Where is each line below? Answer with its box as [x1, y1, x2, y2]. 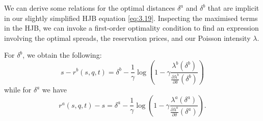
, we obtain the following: [22, 50, 102, 60]
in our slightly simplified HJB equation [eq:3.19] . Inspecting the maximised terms [4, 12, 258, 23]
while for [4, 84, 32, 95]
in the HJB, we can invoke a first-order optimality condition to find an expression [4, 22, 259, 33]
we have [42, 84, 67, 95]
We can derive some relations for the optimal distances [4, 3, 175, 13]
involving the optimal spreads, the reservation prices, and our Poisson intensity [4, 32, 251, 43]
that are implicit [207, 3, 259, 13]
